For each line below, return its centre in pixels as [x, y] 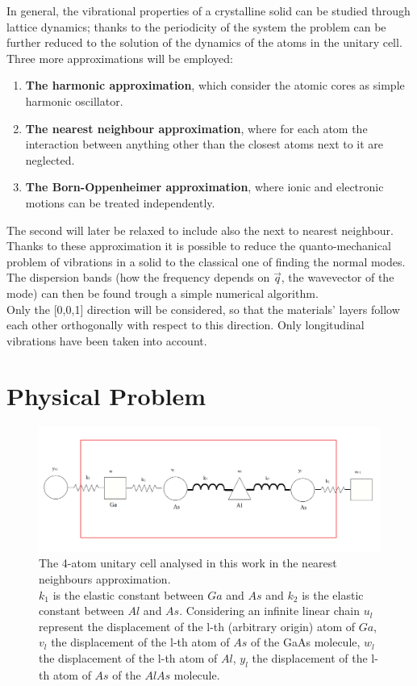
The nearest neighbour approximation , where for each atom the [196, 128]
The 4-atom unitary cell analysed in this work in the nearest [188, 563]
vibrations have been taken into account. [107, 340]
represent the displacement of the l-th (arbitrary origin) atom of [197, 626]
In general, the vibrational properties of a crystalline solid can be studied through [208, 10]
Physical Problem [106, 396]
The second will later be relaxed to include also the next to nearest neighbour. [200, 230]
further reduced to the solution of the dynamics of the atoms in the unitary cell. [204, 42]
